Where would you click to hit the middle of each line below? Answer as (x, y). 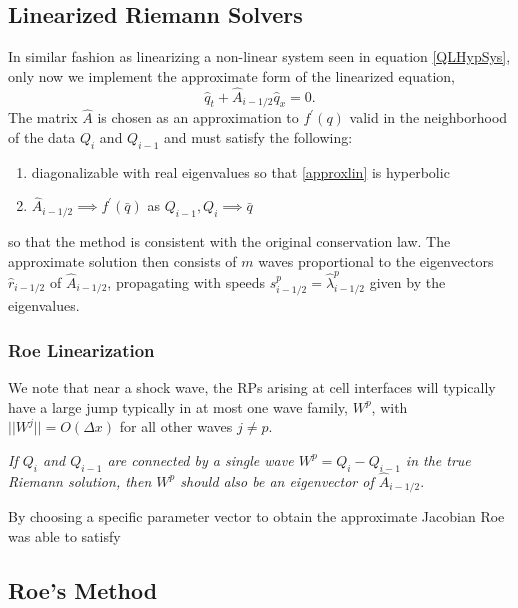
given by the (407, 281)
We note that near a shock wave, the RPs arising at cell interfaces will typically (252, 387)
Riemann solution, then (80, 480)
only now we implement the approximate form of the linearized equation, (231, 75)
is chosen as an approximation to (198, 117)
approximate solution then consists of (122, 260)
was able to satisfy (64, 535)
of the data (42, 136)
